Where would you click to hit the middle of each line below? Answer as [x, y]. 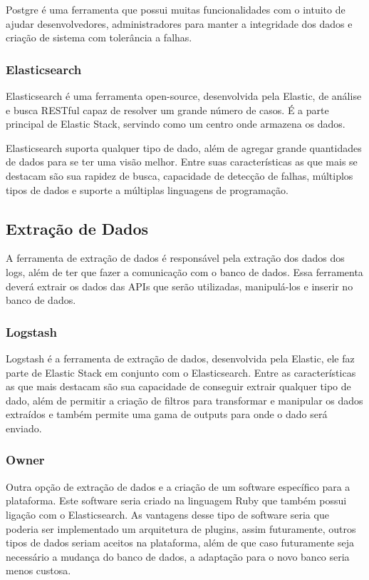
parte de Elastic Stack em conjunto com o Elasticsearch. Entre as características [181, 372]
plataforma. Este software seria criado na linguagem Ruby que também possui [176, 500]
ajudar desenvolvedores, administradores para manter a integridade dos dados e [179, 23]
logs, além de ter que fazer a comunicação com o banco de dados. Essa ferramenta [184, 271]
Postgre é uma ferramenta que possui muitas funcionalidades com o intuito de [176, 9]
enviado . [24, 428]
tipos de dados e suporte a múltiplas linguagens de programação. [147, 189]
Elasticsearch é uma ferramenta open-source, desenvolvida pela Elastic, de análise [184, 96]
